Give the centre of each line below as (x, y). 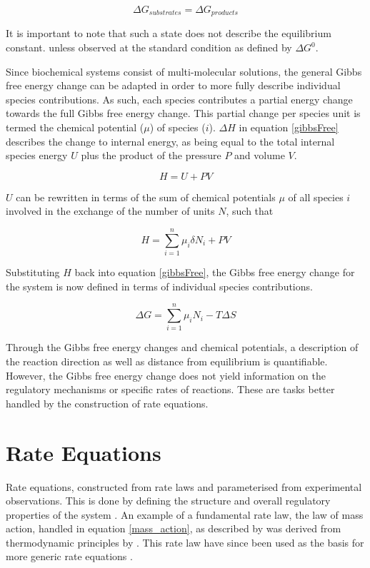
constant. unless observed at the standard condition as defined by (149, 47)
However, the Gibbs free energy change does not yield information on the (166, 375)
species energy (37, 155)
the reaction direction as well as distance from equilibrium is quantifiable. (167, 361)
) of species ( (177, 127)
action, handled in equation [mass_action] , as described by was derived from (174, 528)
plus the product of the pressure (151, 155)
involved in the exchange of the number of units (110, 211)
